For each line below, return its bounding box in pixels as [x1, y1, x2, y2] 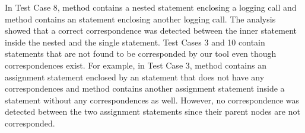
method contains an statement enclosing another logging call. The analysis [5, 12, 276, 25]
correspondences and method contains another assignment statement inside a [5, 82, 285, 95]
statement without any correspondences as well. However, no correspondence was [5, 93, 300, 106]
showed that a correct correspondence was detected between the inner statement [5, 24, 297, 37]
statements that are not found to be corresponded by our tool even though [5, 47, 277, 60]
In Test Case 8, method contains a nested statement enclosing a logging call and [5, 1, 297, 13]
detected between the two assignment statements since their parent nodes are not [5, 105, 300, 118]
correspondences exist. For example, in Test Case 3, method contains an [5, 59, 266, 71]
